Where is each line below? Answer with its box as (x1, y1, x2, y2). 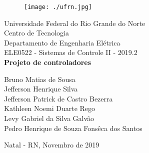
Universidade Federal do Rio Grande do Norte (4, 17, 145, 28)
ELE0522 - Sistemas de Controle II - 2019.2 (4, 47, 137, 57)
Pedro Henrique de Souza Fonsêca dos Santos (4, 122, 142, 133)
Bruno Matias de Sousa (4, 73, 75, 84)
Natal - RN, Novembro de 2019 (4, 139, 99, 150)
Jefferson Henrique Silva (4, 83, 78, 94)
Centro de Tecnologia (4, 27, 69, 38)
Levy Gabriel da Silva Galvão (4, 113, 94, 123)
